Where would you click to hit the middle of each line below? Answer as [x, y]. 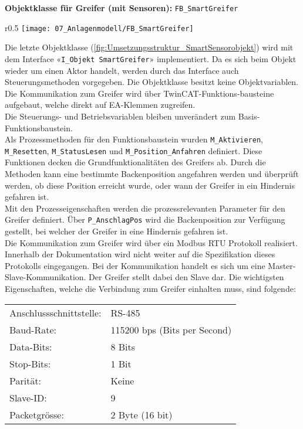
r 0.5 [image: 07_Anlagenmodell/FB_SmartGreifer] [99, 27]
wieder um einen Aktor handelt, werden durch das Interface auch [122, 70]
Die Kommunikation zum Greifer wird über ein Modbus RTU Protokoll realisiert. [151, 242]
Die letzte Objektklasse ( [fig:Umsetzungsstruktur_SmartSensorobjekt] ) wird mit [149, 47]
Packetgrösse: [37, 414]
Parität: [26, 380]
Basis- [249, 116]
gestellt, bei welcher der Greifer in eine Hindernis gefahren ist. [117, 231]
